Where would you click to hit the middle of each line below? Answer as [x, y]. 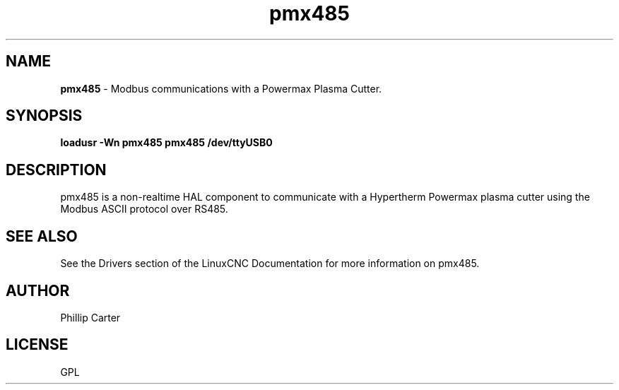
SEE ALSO [42, 236]
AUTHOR [38, 290]
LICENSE [37, 345]
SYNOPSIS [44, 116]
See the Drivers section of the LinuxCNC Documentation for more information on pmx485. [270, 264]
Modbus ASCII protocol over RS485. [144, 209]
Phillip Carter [90, 317]
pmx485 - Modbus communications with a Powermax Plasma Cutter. [221, 88]
